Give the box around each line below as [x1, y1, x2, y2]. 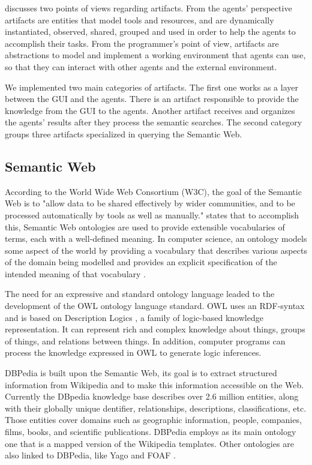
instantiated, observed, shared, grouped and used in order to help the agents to [5, 25, 296, 38]
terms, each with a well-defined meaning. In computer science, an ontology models [5, 232, 307, 245]
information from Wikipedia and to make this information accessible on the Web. [5, 378, 304, 391]
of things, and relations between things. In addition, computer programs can [5, 334, 286, 347]
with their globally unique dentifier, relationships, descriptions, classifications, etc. [5, 401, 307, 414]
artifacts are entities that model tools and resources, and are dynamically [5, 13, 274, 26]
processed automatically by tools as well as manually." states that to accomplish [5, 208, 299, 221]
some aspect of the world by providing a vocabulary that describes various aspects [5, 244, 307, 256]
